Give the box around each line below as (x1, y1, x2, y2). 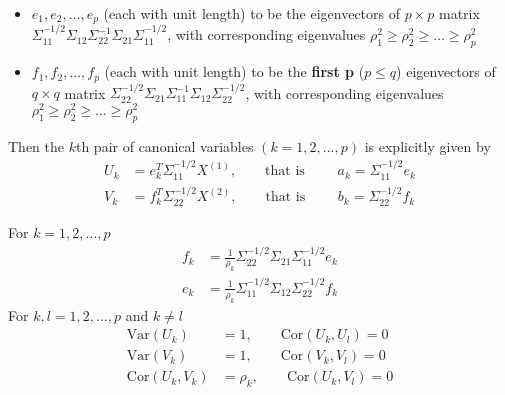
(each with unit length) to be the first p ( (104, 61, 365, 82)
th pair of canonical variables (75, 135, 254, 156)
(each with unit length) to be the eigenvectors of (103, 3, 401, 23)
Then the (8, 135, 64, 156)
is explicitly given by (364, 135, 491, 156)
